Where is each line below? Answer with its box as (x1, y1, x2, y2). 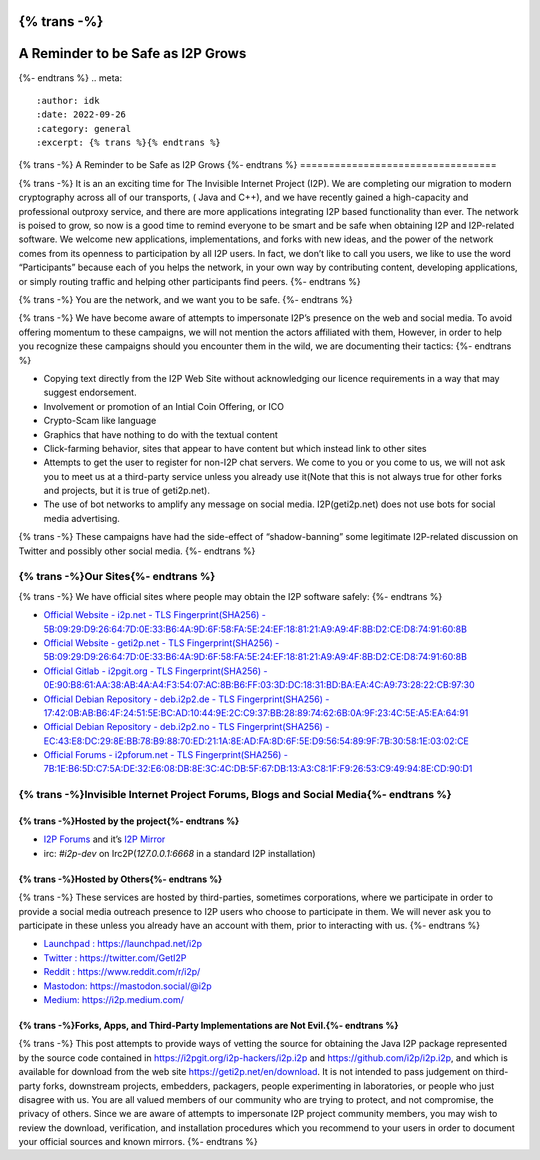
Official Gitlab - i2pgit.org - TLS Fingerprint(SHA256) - (43, 665, 268, 677)
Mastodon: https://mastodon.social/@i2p (43, 980, 212, 992)
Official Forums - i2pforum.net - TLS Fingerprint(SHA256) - (43, 749, 289, 761)
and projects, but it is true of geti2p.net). (43, 485, 210, 497)
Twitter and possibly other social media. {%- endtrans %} (18, 545, 256, 557)
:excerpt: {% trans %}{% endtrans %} (36, 137, 222, 149)
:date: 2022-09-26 (36, 109, 127, 120)
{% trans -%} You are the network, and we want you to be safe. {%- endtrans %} (18, 294, 354, 305)
